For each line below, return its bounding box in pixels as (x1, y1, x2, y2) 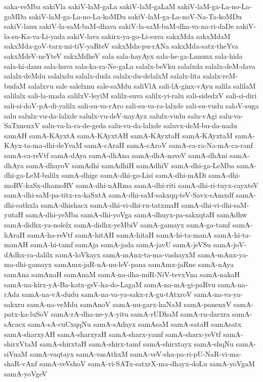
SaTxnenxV (4, 120, 40, 131)
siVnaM (4, 348, 28, 359)
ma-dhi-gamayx (4, 259, 52, 270)
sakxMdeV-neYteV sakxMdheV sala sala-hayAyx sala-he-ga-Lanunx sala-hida (4, 50, 243, 61)
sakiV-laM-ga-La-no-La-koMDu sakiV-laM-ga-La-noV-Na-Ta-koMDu (29, 11, 242, 21)
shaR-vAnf (4, 358, 37, 369)
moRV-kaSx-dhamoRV (4, 179, 74, 190)
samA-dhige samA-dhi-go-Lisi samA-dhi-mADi (61, 170, 206, 180)
